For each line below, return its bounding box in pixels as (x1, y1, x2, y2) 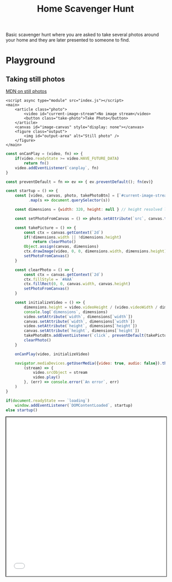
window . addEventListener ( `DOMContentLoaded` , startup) (15, 403, 133, 408)
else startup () (6, 407, 38, 413)
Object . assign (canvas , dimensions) (24, 244, 99, 249)
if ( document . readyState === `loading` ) (6, 398, 90, 403)
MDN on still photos (6, 88, 47, 94)
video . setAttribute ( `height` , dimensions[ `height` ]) (24, 324, 138, 329)
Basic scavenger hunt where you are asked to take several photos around (6, 31, 159, 38)
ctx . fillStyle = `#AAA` (24, 277, 74, 282)
